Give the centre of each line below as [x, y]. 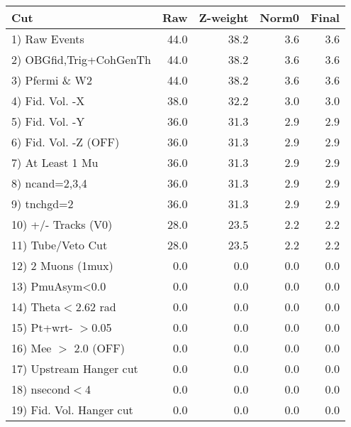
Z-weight [224, 17]
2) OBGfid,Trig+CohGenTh [81, 59]
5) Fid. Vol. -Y [48, 121]
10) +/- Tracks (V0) [62, 224]
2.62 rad [96, 307]
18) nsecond [41, 389]
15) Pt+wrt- [42, 327]
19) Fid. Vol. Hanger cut [72, 410]
